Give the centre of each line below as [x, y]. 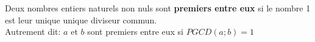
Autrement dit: [33, 31]
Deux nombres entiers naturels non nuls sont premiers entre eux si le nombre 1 [158, 8]
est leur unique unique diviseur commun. [81, 19]
